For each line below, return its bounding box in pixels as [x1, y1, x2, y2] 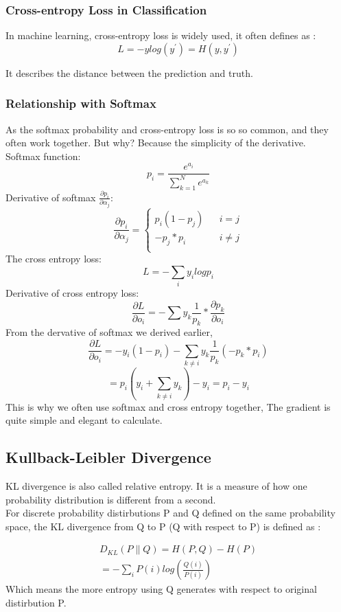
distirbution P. [5, 595, 67, 609]
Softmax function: [5, 148, 81, 163]
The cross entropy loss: [5, 251, 102, 266]
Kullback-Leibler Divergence [5, 446, 211, 468]
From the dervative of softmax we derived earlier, [5, 325, 213, 339]
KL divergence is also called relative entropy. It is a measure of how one [5, 478, 307, 492]
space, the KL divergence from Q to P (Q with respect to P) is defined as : [5, 519, 321, 533]
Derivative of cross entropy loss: [5, 286, 139, 300]
